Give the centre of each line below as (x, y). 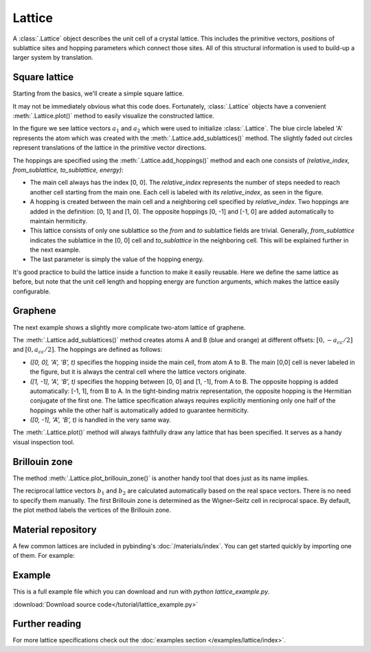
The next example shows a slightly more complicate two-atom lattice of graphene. (129, 327)
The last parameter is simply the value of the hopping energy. (117, 259)
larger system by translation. (53, 58)
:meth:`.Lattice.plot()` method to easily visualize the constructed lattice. (113, 116)
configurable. (32, 291)
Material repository (55, 529)
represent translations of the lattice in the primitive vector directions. (110, 148)
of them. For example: (44, 556)
